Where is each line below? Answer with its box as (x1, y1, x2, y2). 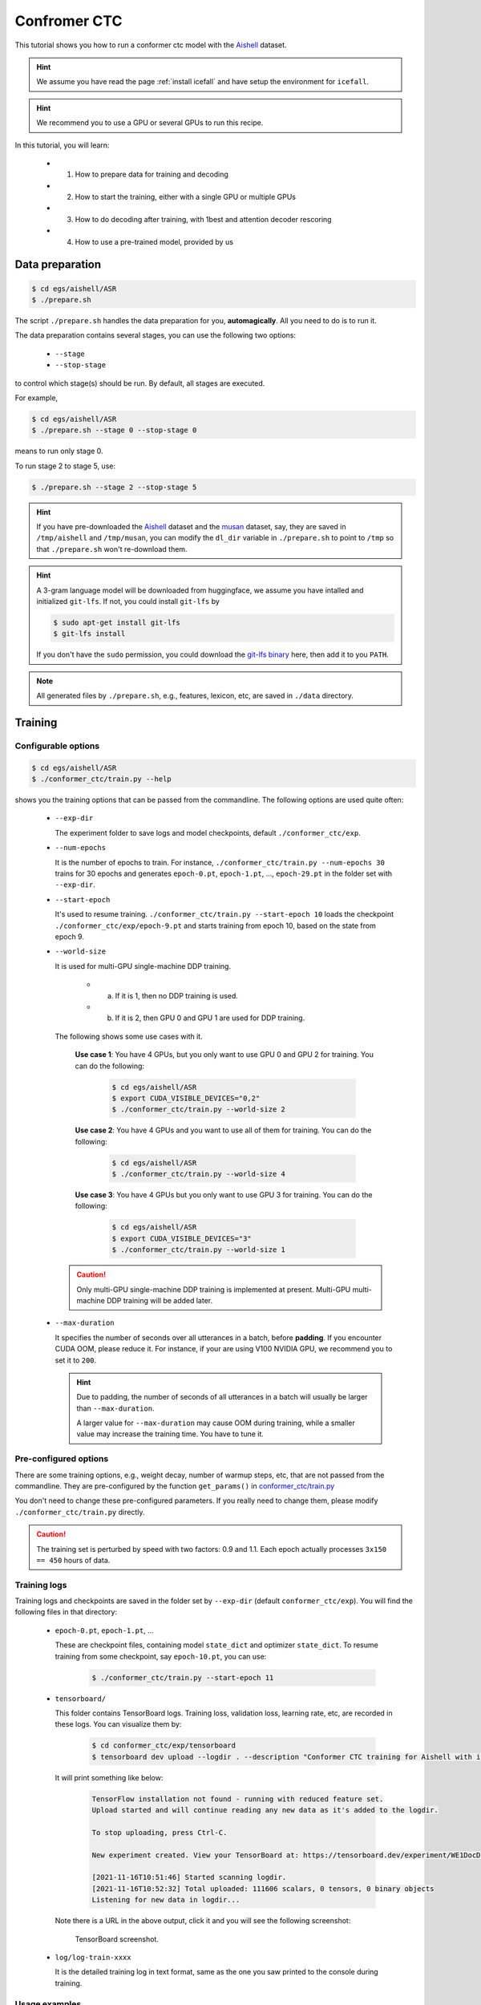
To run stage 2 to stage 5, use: (14, 461, 116, 471)
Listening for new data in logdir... (91, 1895, 240, 1905)
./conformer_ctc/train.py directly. (14, 1507, 145, 1517)
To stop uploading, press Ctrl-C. (91, 1828, 228, 1837)
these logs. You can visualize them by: (55, 1719, 182, 1729)
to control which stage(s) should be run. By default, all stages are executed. (14, 378, 265, 388)
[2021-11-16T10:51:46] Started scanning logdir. (91, 1873, 287, 1882)
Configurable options (14, 740, 100, 751)
